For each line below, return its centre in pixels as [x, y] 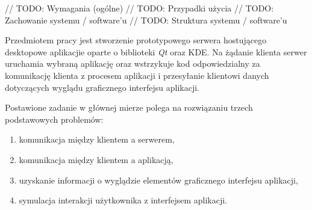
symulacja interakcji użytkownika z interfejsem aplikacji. [123, 200]
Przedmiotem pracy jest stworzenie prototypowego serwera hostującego [136, 40]
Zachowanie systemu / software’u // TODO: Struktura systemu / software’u [146, 20]
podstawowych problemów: [54, 119]
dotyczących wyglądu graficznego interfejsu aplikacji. [102, 87]
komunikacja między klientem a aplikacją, [96, 159]
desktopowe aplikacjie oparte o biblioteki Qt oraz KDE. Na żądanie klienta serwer [156, 51]
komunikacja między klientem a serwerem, [97, 139]
